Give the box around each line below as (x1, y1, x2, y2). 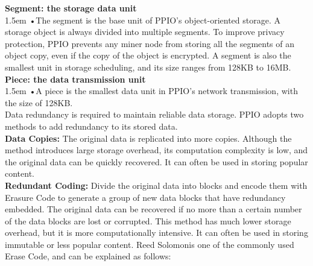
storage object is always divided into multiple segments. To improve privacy (5, 25, 285, 38)
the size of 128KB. (5, 96, 73, 109)
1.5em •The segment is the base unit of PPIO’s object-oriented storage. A (5, 13, 280, 26)
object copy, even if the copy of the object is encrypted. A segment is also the (5, 49, 291, 62)
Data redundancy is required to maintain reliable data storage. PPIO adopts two (5, 108, 304, 121)
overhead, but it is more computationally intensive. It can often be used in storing (5, 226, 308, 239)
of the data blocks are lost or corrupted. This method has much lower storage (5, 214, 291, 227)
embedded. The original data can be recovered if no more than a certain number (5, 203, 302, 215)
